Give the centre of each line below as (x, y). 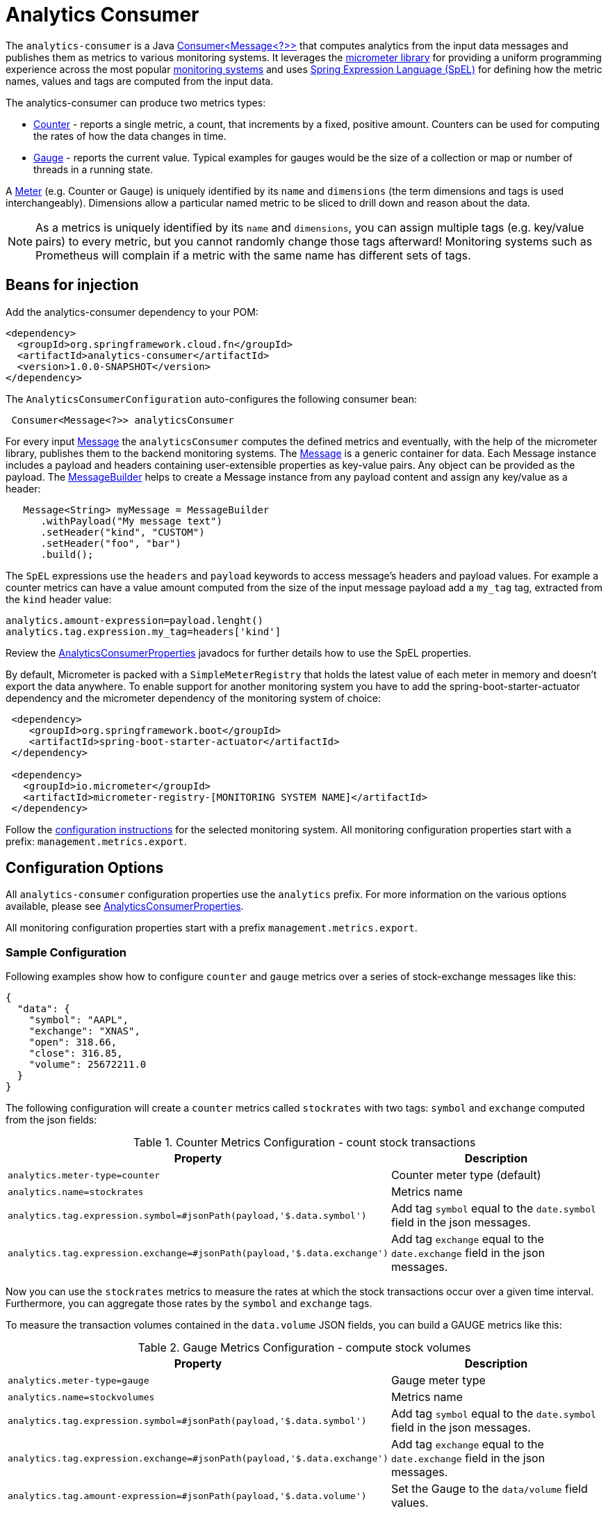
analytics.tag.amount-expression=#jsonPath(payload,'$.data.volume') (187, 1496)
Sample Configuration (66, 952)
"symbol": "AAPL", (79, 1020)
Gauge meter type (438, 1380)
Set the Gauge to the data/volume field (489, 1489)
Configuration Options (85, 868)
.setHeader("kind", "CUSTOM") (123, 532)
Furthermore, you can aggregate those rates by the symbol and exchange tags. (189, 1304)
